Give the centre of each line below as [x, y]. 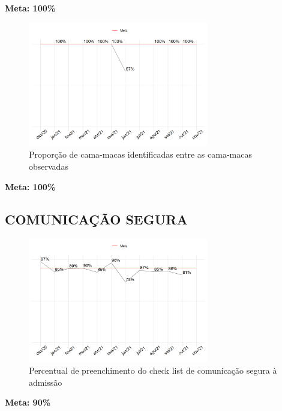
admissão [46, 382]
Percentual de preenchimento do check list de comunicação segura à [153, 370]
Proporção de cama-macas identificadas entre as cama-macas [140, 154]
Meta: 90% [28, 402]
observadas [49, 166]
